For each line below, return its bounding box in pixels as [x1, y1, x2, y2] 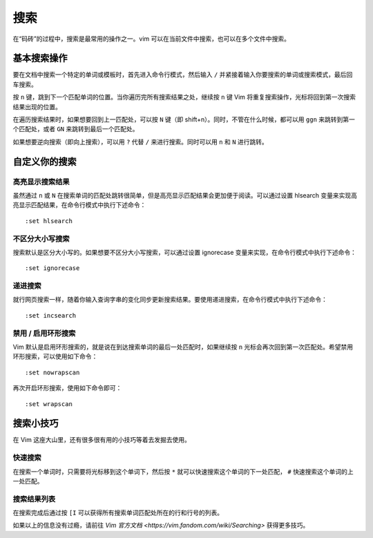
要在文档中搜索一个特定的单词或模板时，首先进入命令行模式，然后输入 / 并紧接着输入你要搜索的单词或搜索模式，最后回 [12, 70, 353, 79]
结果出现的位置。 [12, 102, 61, 111]
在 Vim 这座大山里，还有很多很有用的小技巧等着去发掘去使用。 [12, 436, 191, 444]
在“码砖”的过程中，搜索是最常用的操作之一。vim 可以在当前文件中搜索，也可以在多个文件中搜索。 [12, 35, 290, 43]
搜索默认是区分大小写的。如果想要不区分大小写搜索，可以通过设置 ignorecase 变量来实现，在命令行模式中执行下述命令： [12, 248, 357, 256]
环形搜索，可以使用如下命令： [12, 352, 98, 361]
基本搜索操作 [12, 52, 68, 64]
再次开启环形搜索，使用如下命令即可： [12, 384, 122, 392]
